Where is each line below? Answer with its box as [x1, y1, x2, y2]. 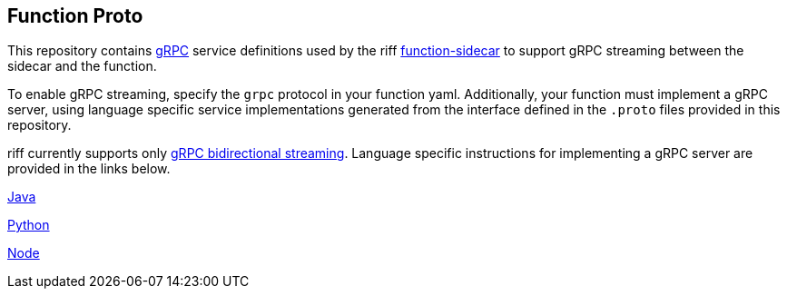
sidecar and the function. [7, 58, 157, 74]
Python [7, 217, 50, 233]
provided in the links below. [7, 161, 171, 177]
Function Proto [7, 5, 143, 27]
